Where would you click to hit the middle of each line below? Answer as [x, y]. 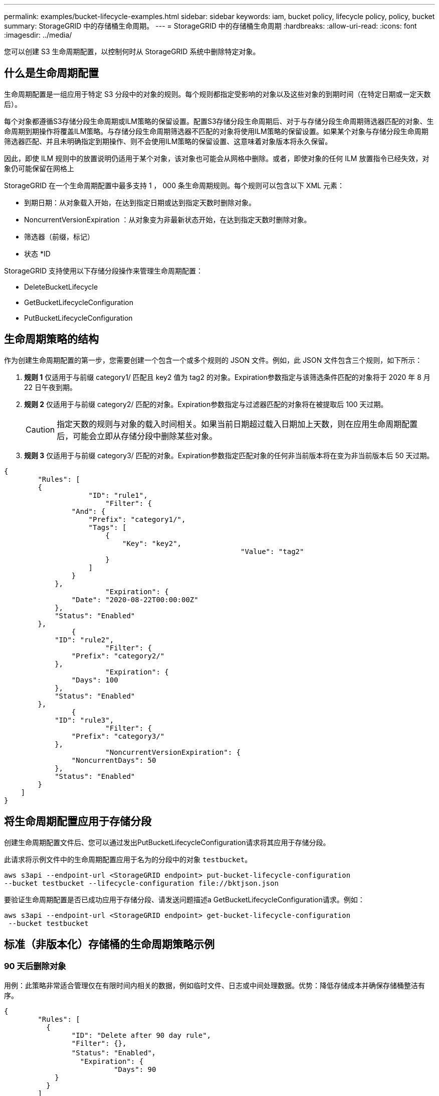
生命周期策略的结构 [51, 339]
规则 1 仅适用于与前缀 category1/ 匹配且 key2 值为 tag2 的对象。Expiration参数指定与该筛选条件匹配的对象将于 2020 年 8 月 [227, 377]
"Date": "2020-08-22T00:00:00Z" [135, 599]
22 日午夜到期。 [51, 387]
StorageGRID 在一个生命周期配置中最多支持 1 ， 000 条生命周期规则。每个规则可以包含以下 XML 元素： [174, 185]
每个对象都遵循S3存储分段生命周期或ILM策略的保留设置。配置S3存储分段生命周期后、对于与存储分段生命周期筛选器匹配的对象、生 [219, 121]
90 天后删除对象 [35, 966]
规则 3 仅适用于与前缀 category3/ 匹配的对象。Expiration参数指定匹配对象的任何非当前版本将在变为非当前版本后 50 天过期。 [229, 455]
